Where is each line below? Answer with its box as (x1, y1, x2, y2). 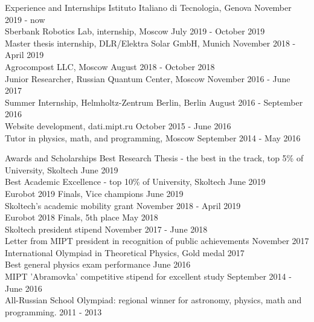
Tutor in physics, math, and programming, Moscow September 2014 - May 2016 (5, 131, 301, 144)
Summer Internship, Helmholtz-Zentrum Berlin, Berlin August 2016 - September (5, 95, 303, 108)
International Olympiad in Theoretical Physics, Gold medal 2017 (5, 246, 245, 259)
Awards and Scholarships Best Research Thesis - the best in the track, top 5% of (5, 152, 304, 164)
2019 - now (5, 13, 45, 25)
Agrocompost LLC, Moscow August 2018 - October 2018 (5, 60, 215, 72)
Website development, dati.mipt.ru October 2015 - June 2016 (5, 119, 231, 132)
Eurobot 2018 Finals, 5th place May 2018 (5, 211, 158, 224)
